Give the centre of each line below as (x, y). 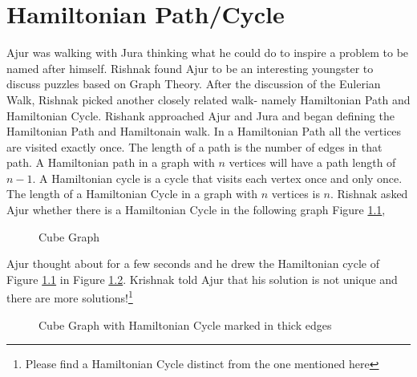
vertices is (296, 194)
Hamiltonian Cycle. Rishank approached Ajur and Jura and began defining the (201, 115)
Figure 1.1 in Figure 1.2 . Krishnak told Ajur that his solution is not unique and (202, 279)
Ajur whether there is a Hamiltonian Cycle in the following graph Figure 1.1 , (196, 210)
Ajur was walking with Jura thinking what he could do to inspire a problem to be (208, 53)
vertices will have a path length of (312, 162)
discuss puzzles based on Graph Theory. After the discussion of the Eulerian (194, 84)
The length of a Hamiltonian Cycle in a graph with (132, 194)
